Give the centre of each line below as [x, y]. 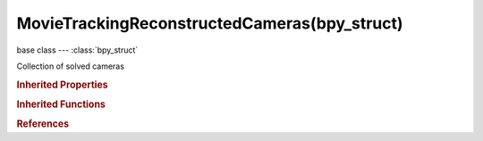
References [43, 124]
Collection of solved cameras [71, 66]
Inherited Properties [63, 85]
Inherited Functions [61, 104]
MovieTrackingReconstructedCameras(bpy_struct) [210, 23]
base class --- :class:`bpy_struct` [77, 50]
